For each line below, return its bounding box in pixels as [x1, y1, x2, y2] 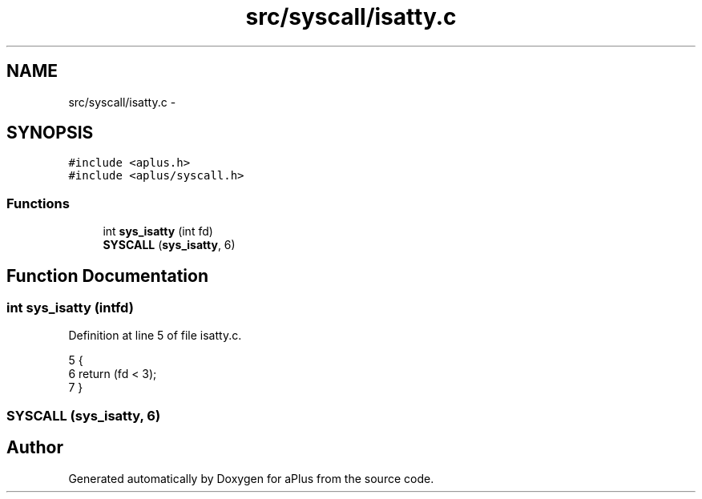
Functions [6, 195, 70, 211]
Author [6, 437, 63, 458]
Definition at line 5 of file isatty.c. [68, 328, 242, 343]
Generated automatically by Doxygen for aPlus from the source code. [68, 471, 434, 485]
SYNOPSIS [6, 123, 94, 143]
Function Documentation [6, 265, 208, 286]
